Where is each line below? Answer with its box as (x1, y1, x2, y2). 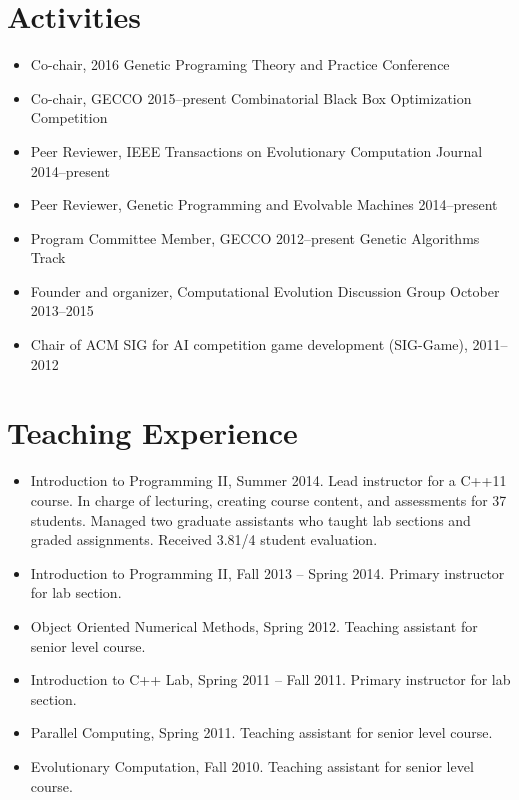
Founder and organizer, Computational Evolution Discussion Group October (30, 280, 500, 301)
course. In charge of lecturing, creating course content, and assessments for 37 (30, 489, 507, 510)
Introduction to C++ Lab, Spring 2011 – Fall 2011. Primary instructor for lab (30, 669, 511, 690)
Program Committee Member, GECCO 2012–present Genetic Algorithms (30, 227, 480, 248)
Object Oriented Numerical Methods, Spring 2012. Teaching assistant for (30, 615, 478, 636)
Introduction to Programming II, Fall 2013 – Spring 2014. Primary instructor (30, 562, 505, 583)
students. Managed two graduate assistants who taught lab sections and (30, 509, 471, 530)
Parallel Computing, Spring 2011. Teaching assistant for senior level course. (30, 722, 493, 743)
